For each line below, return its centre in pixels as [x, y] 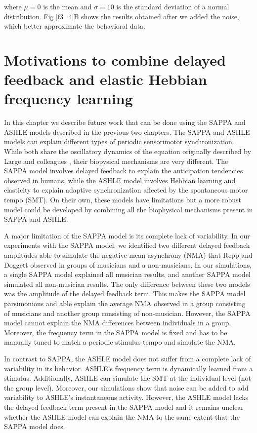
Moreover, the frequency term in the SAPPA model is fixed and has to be [116, 332]
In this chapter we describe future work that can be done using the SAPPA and [125, 122]
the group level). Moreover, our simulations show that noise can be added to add [126, 387]
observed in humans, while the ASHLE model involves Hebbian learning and [120, 180]
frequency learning [68, 98]
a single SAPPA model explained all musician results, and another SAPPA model [127, 274]
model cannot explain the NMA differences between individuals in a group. [118, 323]
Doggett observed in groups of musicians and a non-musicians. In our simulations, [128, 264]
